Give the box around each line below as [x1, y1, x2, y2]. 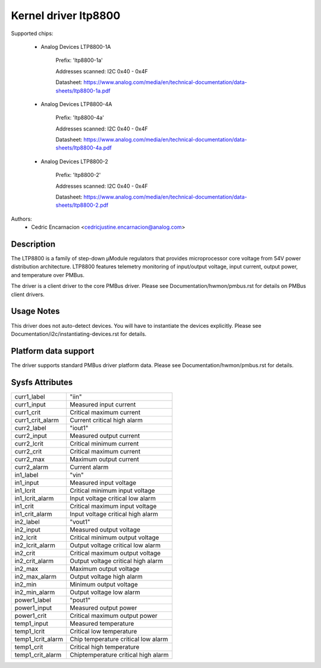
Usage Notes [11, 306, 60, 316]
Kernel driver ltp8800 [11, 9, 121, 22]
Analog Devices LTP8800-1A [40, 43, 111, 50]
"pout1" [69, 596, 91, 604]
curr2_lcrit [14, 439, 44, 448]
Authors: [11, 215, 32, 222]
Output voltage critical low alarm [69, 541, 161, 549]
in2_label [14, 517, 40, 526]
